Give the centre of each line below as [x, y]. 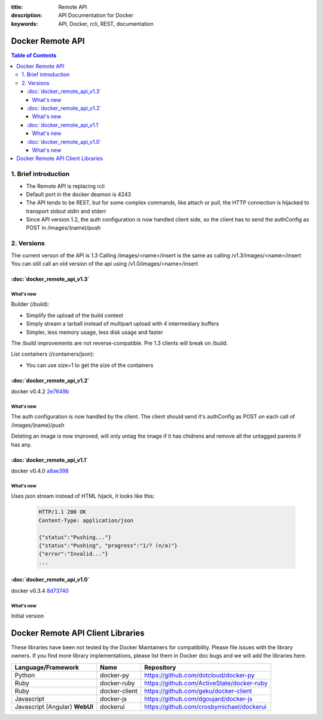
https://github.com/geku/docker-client [198, 691]
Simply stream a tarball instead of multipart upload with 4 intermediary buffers [123, 324]
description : [27, 16]
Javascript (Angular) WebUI [54, 706]
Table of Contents [34, 55]
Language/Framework [47, 667]
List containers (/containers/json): [53, 354]
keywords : [25, 23]
